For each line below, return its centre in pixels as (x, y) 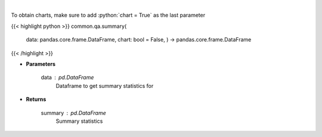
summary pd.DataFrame (74, 113)
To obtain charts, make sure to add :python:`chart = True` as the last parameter (108, 15)
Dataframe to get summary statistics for (105, 85)
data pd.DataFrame (67, 78)
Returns (36, 99)
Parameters (41, 64)
